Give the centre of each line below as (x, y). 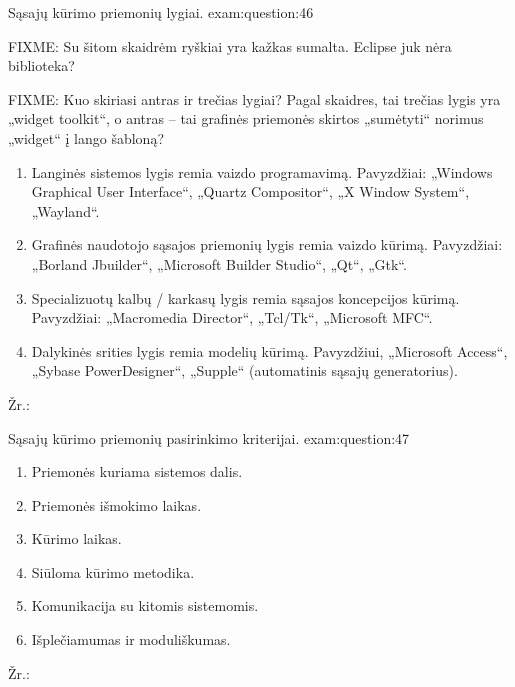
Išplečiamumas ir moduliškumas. (131, 639)
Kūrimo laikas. (76, 538)
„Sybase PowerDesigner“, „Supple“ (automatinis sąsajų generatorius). (244, 370)
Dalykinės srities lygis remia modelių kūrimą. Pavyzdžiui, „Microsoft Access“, (269, 350)
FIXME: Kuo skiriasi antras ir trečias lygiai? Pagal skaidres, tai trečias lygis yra (254, 98)
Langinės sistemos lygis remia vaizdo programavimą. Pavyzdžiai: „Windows (262, 171)
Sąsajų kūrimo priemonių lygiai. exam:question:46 (161, 12)
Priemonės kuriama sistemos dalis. (137, 471)
